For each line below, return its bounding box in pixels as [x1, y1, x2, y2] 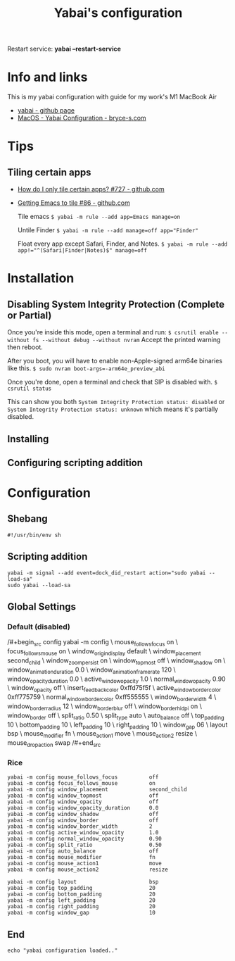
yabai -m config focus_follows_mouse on [7, 780, 156, 787]
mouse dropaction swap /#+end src [7, 739, 101, 748]
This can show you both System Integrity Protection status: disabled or [7, 398, 225, 406]
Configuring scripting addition [7, 456, 143, 469]
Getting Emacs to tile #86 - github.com [17, 199, 130, 207]
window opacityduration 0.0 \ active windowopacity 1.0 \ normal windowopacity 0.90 [7, 674, 227, 684]
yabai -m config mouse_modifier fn [7, 854, 156, 861]
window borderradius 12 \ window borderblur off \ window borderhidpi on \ [7, 702, 203, 712]
